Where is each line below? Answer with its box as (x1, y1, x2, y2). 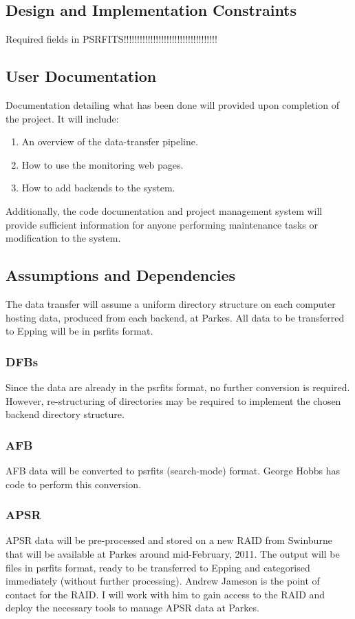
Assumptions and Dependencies (6, 264, 236, 286)
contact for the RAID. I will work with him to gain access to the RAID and (6, 587, 325, 601)
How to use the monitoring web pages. (21, 157, 184, 171)
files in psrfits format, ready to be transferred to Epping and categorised (6, 560, 310, 574)
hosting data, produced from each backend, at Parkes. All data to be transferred (6, 310, 345, 324)
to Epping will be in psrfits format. (6, 324, 153, 338)
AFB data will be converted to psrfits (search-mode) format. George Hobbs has (6, 463, 340, 477)
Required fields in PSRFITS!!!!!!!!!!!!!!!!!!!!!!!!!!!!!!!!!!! (6, 32, 217, 46)
